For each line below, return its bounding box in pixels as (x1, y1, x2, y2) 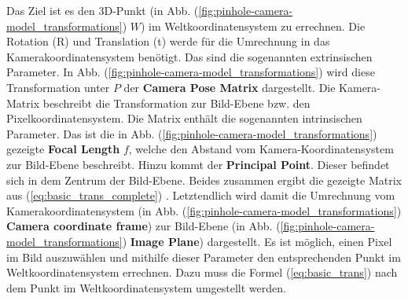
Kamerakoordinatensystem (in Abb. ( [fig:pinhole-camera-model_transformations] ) (6, 202, 402, 218)
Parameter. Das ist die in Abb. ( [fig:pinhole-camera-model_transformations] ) (6, 125, 377, 141)
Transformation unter (6, 79, 110, 95)
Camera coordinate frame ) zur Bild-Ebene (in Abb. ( (6, 218, 281, 234)
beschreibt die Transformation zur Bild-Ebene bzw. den (42, 94, 311, 111)
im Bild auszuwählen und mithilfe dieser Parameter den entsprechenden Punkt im (6, 248, 401, 265)
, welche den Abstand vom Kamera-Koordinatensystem (128, 141, 394, 157)
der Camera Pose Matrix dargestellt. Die (123, 79, 336, 95)
